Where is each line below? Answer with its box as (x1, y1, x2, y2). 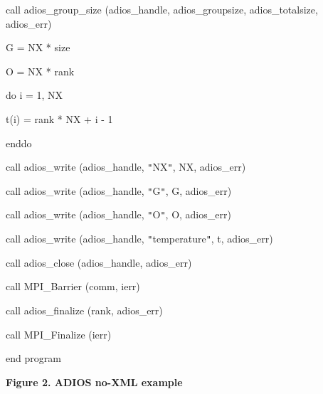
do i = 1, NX (6, 87, 63, 102)
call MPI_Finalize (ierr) (6, 326, 112, 341)
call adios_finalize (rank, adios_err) (6, 302, 163, 317)
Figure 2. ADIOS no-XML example (6, 374, 183, 389)
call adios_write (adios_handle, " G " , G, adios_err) (6, 183, 232, 198)
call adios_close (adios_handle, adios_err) (6, 255, 192, 270)
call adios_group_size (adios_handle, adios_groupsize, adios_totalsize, (6, 2, 318, 16)
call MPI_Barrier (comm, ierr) (6, 279, 140, 294)
